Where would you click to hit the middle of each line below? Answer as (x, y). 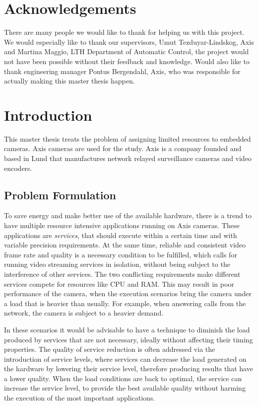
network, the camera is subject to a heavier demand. (84, 313)
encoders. (18, 168)
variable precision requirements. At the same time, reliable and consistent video (125, 245)
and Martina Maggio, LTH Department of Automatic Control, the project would (127, 51)
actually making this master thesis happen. (69, 81)
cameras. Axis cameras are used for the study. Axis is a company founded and (123, 148)
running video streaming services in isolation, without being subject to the (117, 264)
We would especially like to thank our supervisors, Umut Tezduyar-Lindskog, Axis (129, 41)
